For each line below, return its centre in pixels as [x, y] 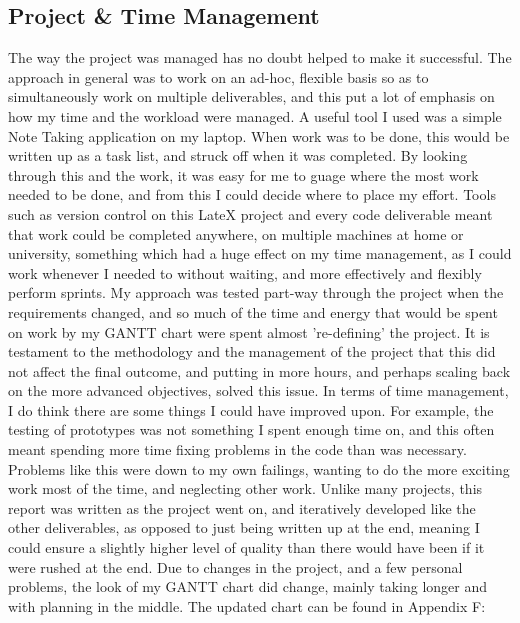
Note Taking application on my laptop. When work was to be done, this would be [259, 135]
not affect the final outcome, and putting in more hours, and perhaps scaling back [259, 370]
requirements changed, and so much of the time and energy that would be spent [253, 311]
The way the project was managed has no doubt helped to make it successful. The [260, 57]
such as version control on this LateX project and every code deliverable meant [250, 213]
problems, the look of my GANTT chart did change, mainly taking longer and [248, 586]
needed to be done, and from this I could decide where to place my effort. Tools [252, 194]
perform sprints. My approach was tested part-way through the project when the [256, 292]
